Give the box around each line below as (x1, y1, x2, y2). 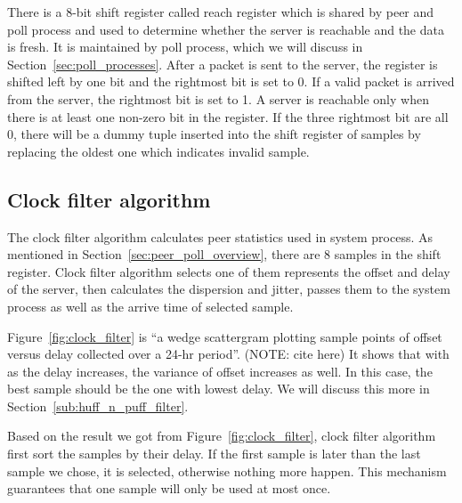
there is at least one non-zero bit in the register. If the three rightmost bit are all (7, 107, 449, 126)
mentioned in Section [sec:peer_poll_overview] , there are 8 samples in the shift (7, 245, 442, 264)
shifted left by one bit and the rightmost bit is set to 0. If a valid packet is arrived (7, 72, 455, 91)
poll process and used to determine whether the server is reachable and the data (7, 20, 444, 38)
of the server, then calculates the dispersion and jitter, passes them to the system (7, 280, 450, 298)
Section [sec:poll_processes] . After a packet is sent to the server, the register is (7, 54, 438, 73)
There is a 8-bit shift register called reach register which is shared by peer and (7, 3, 434, 20)
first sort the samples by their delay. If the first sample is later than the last (7, 444, 421, 463)
